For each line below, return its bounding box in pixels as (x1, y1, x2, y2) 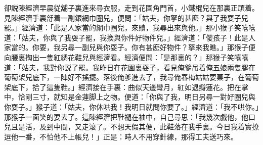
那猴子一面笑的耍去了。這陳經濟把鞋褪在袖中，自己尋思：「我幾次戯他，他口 (4, 111, 255, 122)
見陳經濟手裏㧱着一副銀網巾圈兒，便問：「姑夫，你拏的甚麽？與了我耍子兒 (4, 12, 248, 23)
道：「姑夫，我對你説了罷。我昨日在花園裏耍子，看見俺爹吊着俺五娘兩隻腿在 (4, 62, 255, 72)
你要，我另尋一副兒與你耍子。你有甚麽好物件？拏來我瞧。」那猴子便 (32, 42, 255, 53)
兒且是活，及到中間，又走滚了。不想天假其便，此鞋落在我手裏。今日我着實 (4, 121, 252, 132)
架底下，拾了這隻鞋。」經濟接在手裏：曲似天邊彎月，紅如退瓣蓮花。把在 (4, 81, 241, 92)
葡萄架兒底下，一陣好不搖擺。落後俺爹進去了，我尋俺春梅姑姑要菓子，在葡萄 (4, 72, 259, 82)
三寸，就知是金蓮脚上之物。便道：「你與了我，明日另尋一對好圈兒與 (32, 91, 255, 102)
